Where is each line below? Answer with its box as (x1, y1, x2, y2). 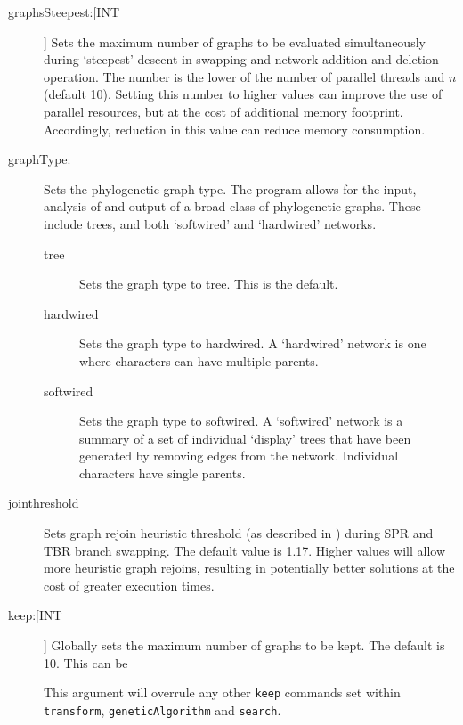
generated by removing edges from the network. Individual (79, 446, 399, 465)
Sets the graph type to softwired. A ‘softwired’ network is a (79, 411, 403, 430)
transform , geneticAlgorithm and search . (44, 700, 281, 719)
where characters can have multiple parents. (79, 351, 319, 370)
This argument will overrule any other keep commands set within (44, 683, 401, 702)
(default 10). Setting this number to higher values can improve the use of (44, 85, 443, 103)
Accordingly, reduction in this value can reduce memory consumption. (44, 119, 426, 138)
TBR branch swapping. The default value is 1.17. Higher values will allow (44, 541, 446, 559)
